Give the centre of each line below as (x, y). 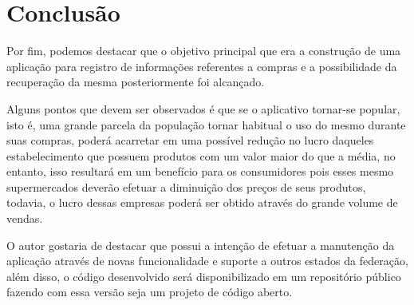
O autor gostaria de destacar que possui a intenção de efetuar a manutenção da (201, 245)
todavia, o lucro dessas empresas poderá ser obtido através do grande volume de (202, 202)
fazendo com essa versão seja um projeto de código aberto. (150, 292)
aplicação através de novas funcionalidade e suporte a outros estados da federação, (207, 261)
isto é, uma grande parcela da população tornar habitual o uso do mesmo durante (206, 124)
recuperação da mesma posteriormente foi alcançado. (136, 82)
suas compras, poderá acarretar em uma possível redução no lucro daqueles (190, 140)
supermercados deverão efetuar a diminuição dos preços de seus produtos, (186, 186)
